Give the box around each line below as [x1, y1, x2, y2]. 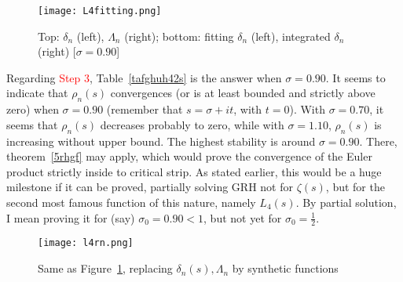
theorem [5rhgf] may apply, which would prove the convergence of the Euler [6, 148, 372, 164]
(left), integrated [251, 27, 331, 44]
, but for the [325, 179, 385, 195]
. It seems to [325, 69, 386, 85]
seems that [6, 116, 58, 132]
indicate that [6, 85, 68, 101]
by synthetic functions [232, 260, 339, 277]
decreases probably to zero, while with [100, 116, 284, 132]
